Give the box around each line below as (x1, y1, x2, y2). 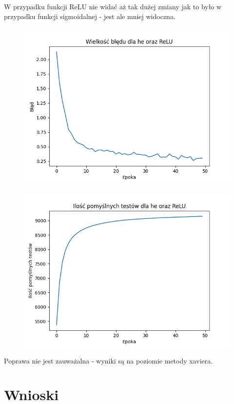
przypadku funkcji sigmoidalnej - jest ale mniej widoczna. (4, 11, 175, 21)
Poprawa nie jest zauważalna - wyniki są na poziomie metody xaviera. (4, 356, 213, 366)
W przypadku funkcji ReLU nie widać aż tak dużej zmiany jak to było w (4, 1, 222, 11)
